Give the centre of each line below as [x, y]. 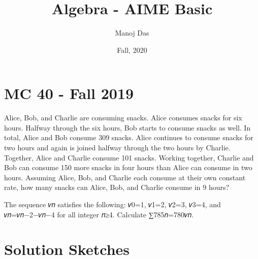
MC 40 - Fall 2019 [69, 93]
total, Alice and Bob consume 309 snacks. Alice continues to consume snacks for [129, 137]
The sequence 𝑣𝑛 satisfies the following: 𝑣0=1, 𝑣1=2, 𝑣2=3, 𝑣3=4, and [112, 204]
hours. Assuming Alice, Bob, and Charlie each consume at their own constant [125, 177]
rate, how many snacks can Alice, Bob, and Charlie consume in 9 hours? [117, 187]
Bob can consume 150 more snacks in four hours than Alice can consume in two [128, 167]
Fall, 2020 [132, 50]
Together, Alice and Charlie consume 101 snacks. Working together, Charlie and [129, 157]
